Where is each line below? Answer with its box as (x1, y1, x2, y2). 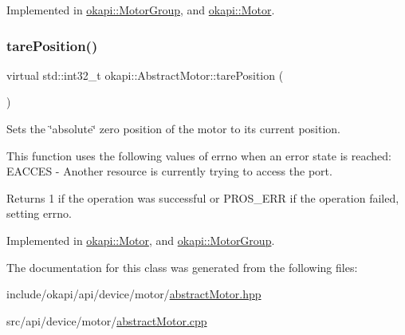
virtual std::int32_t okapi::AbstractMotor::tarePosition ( (6, 66, 284, 83)
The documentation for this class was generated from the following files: (6, 258, 358, 275)
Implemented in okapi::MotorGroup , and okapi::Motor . (6, 2, 275, 18)
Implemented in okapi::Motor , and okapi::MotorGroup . (6, 231, 275, 248)
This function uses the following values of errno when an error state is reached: (6, 147, 391, 164)
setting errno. (6, 205, 72, 222)
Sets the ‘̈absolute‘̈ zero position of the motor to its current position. (6, 120, 340, 136)
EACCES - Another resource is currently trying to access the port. (6, 163, 332, 179)
